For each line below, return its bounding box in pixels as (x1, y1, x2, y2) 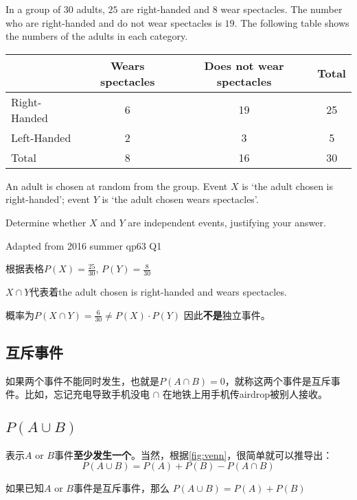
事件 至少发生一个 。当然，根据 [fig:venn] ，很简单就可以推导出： (54, 447, 333, 462)
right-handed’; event (5, 192, 90, 206)
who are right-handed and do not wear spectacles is (5, 15, 222, 29)
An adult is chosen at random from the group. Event (5, 178, 228, 193)
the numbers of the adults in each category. (5, 29, 188, 43)
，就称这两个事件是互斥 (224, 373, 331, 388)
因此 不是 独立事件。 (183, 307, 270, 322)
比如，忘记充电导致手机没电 (24, 387, 150, 401)
